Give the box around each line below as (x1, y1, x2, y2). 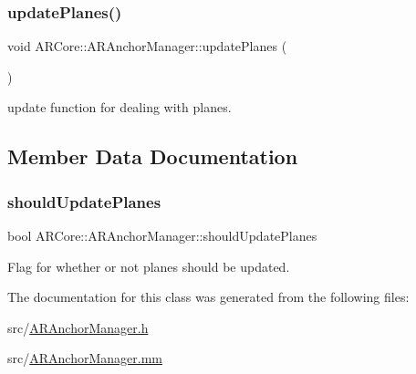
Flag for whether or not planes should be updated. (7, 256, 290, 275)
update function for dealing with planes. (7, 98, 232, 117)
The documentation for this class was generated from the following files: (7, 287, 410, 306)
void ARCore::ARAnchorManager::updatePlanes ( (7, 36, 287, 56)
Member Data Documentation (7, 142, 298, 171)
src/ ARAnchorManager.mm (7, 348, 162, 368)
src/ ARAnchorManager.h (7, 317, 149, 337)
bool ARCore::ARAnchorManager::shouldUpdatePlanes (7, 226, 317, 244)
